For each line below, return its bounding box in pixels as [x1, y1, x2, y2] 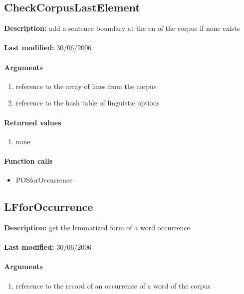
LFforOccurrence [4, 199, 93, 214]
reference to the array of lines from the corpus [15, 81, 157, 91]
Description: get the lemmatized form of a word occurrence [4, 222, 190, 232]
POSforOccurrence [15, 175, 73, 185]
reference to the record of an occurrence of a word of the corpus [15, 280, 211, 291]
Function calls [4, 155, 53, 166]
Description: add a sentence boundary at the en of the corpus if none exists [4, 23, 240, 33]
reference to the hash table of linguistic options [15, 98, 160, 108]
